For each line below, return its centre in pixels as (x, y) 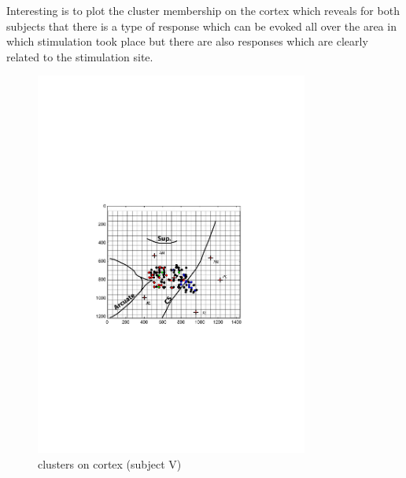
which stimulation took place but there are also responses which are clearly (187, 41)
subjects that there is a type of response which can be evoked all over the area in (201, 26)
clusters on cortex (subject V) (110, 463)
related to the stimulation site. (80, 56)
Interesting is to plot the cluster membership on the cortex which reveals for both (203, 10)
